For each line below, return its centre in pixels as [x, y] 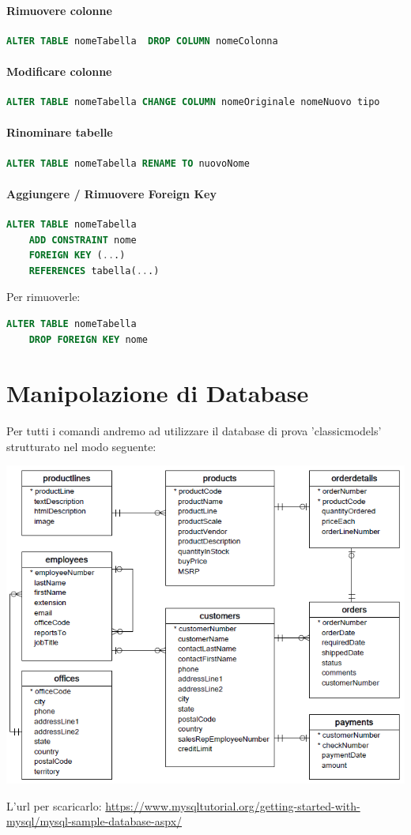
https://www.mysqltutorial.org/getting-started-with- [233, 805]
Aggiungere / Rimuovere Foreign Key [111, 193]
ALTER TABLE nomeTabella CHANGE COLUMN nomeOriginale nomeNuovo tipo [193, 102]
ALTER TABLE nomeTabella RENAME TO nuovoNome [128, 163]
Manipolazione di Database [158, 393]
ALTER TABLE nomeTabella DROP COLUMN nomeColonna [142, 41]
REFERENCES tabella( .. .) [94, 271]
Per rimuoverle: [43, 297]
